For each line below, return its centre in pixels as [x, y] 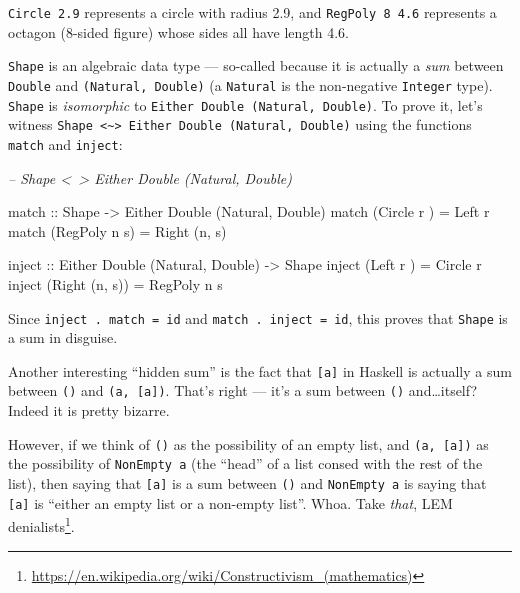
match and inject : [65, 143]
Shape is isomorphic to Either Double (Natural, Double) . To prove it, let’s [245, 104]
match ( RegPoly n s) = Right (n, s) [117, 230]
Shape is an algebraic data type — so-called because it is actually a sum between [256, 65]
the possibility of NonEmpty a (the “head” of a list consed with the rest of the [245, 463]
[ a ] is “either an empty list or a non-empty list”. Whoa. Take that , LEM [230, 502]
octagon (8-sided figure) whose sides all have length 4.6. [178, 31]
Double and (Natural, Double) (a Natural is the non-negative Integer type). [250, 84]
